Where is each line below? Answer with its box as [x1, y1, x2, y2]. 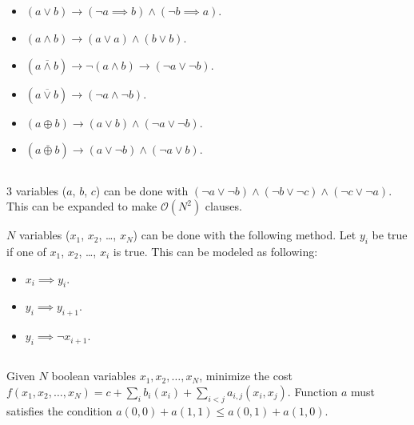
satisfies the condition [6, 402, 113, 419]
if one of [6, 243, 46, 259]
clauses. [205, 198, 242, 215]
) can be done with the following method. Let [133, 227, 356, 243]
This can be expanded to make [6, 198, 157, 215]
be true [372, 227, 408, 243]
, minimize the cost [199, 367, 293, 384]
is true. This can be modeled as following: [113, 243, 318, 259]
